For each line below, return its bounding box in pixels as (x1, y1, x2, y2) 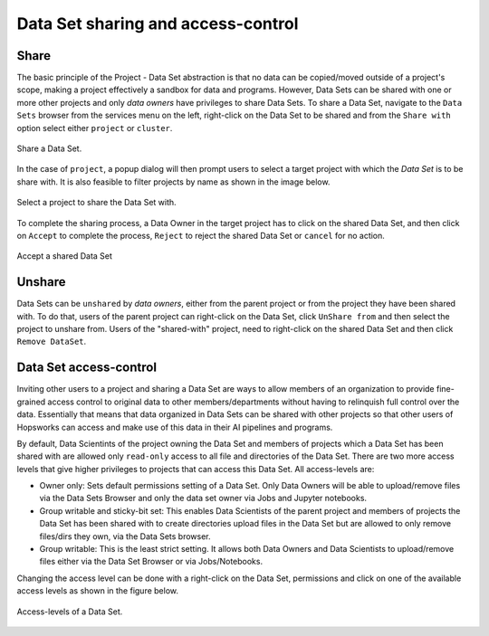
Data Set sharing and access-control (16, 14, 299, 33)
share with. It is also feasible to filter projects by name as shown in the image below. (16, 176, 331, 187)
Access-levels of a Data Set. (16, 606, 123, 617)
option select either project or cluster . (16, 122, 173, 133)
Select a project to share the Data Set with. (16, 197, 177, 208)
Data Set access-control (16, 360, 158, 375)
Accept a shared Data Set (16, 251, 113, 261)
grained (16, 396, 46, 407)
